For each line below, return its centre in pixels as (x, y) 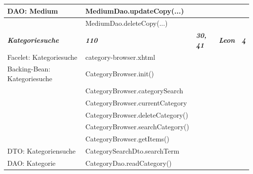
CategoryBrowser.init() (120, 74)
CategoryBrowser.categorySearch (134, 90)
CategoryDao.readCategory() (128, 163)
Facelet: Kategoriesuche (42, 57)
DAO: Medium (33, 10)
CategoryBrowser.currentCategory (136, 102)
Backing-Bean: (29, 69)
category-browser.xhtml (120, 57)
